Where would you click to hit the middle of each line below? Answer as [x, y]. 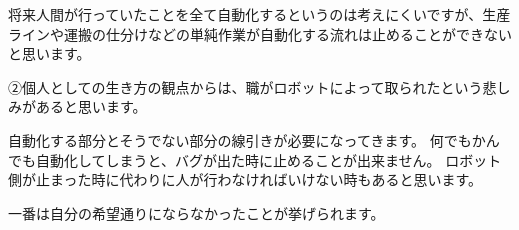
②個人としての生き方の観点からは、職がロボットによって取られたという [245, 86]
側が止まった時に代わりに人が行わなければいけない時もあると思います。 [245, 179]
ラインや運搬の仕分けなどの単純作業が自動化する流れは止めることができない [260, 33]
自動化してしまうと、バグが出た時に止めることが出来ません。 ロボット [268, 159]
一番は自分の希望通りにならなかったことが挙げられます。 [196, 212]
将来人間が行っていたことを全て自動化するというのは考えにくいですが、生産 [259, 14]
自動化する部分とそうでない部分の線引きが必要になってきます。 [217, 139]
